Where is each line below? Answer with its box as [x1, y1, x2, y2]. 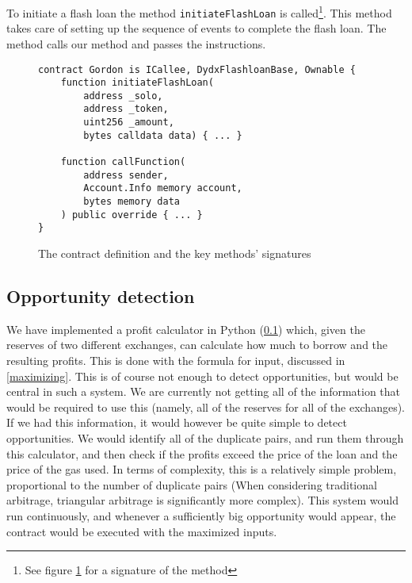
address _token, [83, 103, 169, 115]
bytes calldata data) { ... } [83, 129, 242, 141]
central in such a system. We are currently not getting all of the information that [6, 383, 401, 400]
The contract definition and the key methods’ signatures [38, 245, 311, 262]
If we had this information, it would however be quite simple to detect [6, 414, 347, 431]
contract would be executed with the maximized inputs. [6, 523, 277, 539]
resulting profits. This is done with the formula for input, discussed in [6, 352, 345, 369]
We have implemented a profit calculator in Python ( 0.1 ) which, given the [6, 320, 365, 337]
